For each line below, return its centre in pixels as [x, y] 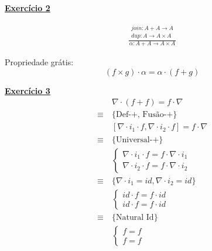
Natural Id [135, 217]
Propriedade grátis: [39, 62]
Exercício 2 [28, 8]
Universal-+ [138, 140]
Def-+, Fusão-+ [145, 115]
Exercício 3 [28, 90]
